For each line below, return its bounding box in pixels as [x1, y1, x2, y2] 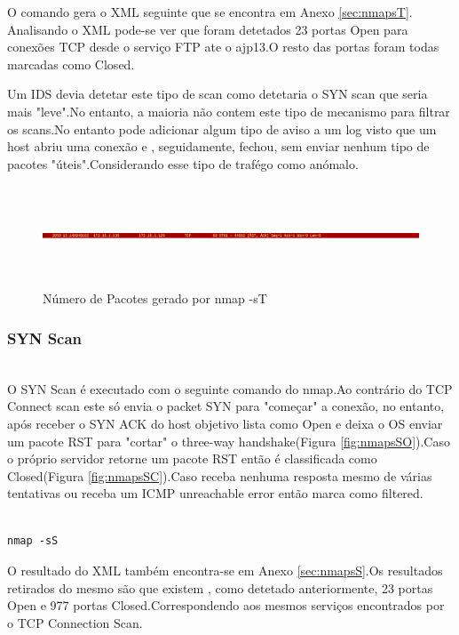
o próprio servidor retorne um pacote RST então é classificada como [7, 449, 377, 468]
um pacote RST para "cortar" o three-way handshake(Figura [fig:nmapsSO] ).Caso [7, 431, 450, 450]
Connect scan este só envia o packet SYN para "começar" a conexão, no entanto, [7, 397, 445, 415]
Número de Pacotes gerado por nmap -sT [43, 289, 267, 308]
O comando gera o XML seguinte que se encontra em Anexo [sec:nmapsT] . [7, 3, 413, 20]
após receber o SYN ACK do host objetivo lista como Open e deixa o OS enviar [7, 414, 443, 432]
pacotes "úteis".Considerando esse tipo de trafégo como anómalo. [7, 154, 359, 173]
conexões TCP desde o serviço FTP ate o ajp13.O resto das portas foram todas [7, 37, 439, 56]
